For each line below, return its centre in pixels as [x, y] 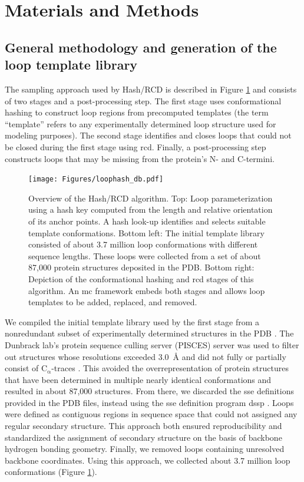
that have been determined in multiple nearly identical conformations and [138, 379]
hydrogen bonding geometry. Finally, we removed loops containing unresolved [145, 449]
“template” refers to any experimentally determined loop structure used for [141, 123]
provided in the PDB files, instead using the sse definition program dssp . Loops [149, 402]
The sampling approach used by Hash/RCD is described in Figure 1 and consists [151, 89]
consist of [22, 368]
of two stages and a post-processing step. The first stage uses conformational [143, 100]
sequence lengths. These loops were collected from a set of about [145, 255]
